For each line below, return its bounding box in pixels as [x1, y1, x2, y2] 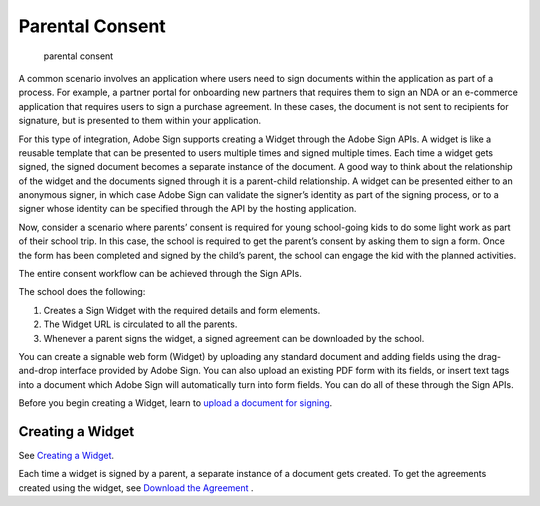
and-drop [18, 365, 58, 377]
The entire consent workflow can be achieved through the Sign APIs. [18, 268, 302, 280]
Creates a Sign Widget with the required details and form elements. [43, 304, 321, 316]
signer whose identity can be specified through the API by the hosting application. [18, 203, 357, 215]
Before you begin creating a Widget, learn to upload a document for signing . [18, 397, 333, 409]
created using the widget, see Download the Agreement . [18, 481, 254, 494]
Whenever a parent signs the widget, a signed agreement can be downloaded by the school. [43, 332, 425, 344]
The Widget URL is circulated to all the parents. [43, 318, 238, 330]
